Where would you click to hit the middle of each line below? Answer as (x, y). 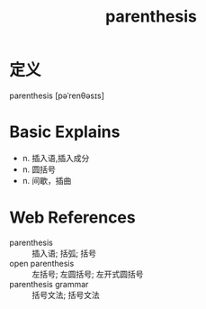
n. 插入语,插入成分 (56, 158)
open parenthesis (42, 263)
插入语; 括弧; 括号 (64, 253)
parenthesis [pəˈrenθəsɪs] (57, 95)
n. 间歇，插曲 (47, 180)
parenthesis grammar (49, 284)
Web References (73, 218)
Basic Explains (65, 132)
